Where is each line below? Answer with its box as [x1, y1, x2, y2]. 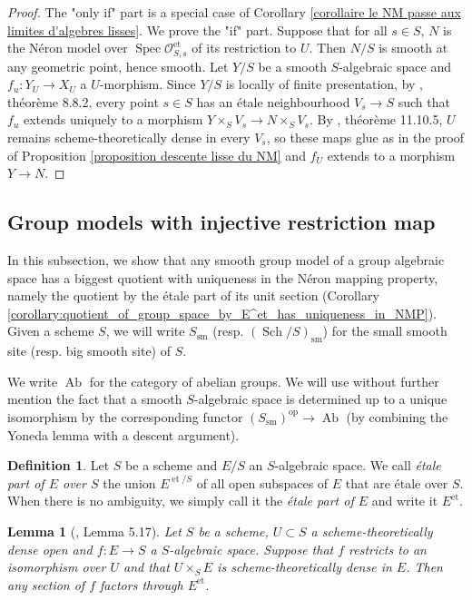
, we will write [105, 321, 185, 340]
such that [398, 92, 450, 111]
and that [123, 557, 170, 576]
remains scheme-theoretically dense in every [7, 128, 251, 147]
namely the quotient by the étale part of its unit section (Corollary [7, 286, 379, 305]
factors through [100, 575, 183, 594]
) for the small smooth [322, 321, 447, 340]
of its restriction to [192, 38, 297, 57]
